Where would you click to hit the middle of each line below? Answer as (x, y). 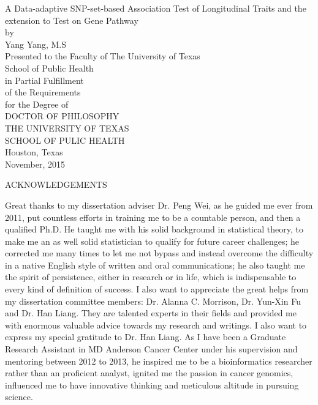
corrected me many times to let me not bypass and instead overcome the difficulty (159, 253)
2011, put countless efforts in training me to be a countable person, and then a (153, 217)
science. (19, 397)
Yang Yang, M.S (36, 44)
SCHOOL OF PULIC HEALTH (65, 140)
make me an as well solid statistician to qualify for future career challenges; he (152, 241)
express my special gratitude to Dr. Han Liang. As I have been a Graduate (146, 337)
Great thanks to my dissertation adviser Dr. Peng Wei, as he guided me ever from (159, 205)
